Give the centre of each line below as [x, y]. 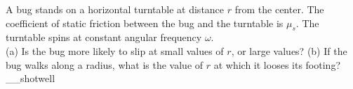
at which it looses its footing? [277, 64]
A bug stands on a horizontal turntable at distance [115, 9]
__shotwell [31, 78]
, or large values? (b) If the [289, 50]
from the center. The [279, 9]
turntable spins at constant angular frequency [104, 37]
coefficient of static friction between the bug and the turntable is [145, 23]
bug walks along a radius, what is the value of [105, 64]
